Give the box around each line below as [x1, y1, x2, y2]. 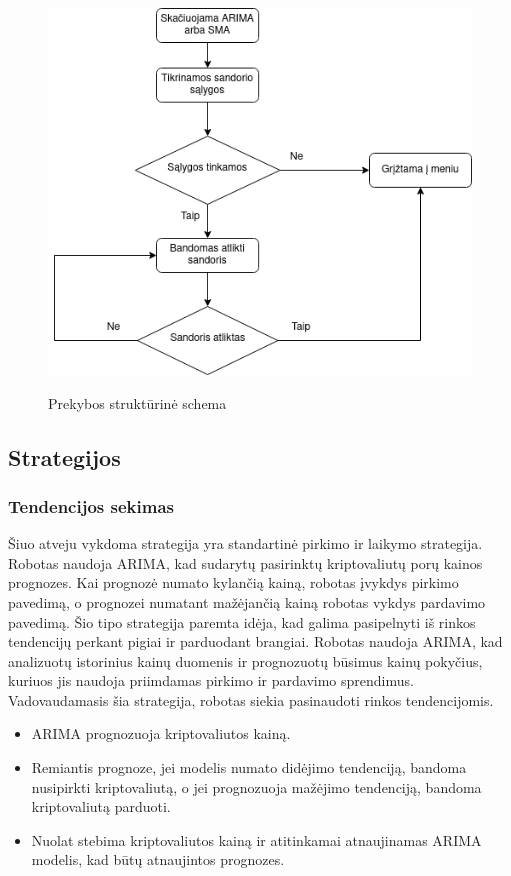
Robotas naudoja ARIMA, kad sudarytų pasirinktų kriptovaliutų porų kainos [8, 552, 483, 573]
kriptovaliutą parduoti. [31, 796, 171, 817]
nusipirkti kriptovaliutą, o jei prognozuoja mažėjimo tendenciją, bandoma [31, 776, 482, 797]
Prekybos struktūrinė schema [48, 392, 227, 413]
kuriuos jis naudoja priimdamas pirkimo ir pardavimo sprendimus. [8, 670, 414, 691]
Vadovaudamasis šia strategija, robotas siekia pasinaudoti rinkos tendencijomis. [8, 689, 494, 710]
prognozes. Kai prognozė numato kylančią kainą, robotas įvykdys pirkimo [8, 572, 459, 593]
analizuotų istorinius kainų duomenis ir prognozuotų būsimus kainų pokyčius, [8, 650, 483, 671]
